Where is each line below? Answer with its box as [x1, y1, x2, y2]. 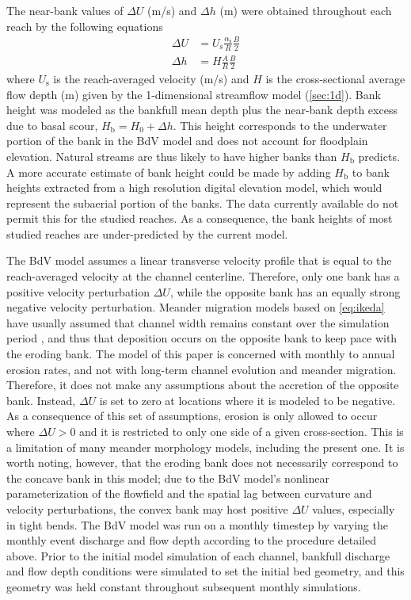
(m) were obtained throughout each [219, 2, 392, 18]
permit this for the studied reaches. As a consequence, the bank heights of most [6, 210, 393, 227]
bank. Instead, [6, 392, 76, 408]
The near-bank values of [6, 2, 124, 18]
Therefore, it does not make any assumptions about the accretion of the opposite [6, 376, 399, 393]
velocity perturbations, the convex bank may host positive [6, 500, 288, 517]
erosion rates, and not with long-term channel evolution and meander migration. [6, 361, 397, 377]
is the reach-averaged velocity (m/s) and [53, 70, 249, 86]
